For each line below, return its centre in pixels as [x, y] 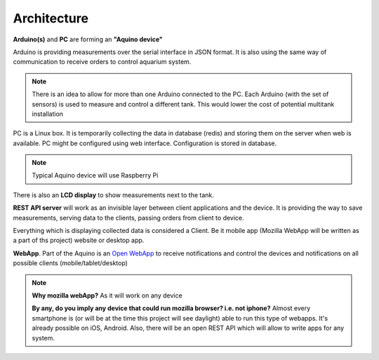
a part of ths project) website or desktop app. [79, 240]
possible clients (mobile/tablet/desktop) [70, 263]
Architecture [51, 18]
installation [47, 114]
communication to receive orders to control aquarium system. [102, 62]
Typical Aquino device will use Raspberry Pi [95, 175]
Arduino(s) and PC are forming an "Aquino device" [88, 39]
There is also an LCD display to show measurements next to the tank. [113, 195]
